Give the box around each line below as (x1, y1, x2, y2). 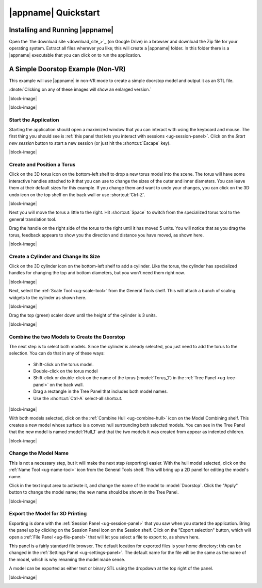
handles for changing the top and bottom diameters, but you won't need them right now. (9, 270, 185, 276)
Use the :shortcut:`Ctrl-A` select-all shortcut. (33, 395, 123, 401)
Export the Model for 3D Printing (9, 510, 87, 517)
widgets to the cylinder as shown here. (9, 294, 87, 301)
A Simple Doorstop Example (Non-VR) (9, 65, 126, 73)
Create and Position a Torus (9, 161, 76, 168)
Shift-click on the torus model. (33, 361, 94, 367)
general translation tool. (9, 216, 57, 222)
